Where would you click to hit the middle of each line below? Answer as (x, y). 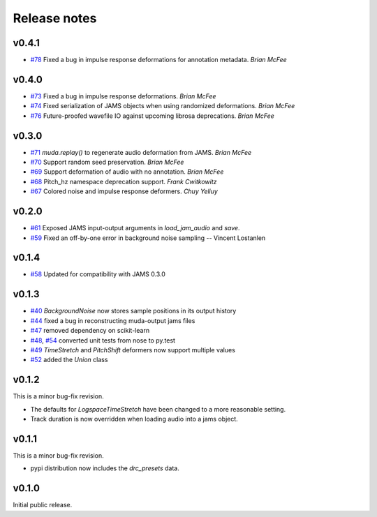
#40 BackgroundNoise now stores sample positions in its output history (133, 311)
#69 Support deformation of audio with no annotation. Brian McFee (127, 172)
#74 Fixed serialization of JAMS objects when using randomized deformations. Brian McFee (163, 106)
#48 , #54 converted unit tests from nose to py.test (103, 340)
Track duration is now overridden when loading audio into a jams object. (134, 419)
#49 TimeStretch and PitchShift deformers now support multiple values (133, 350)
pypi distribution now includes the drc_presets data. (105, 468)
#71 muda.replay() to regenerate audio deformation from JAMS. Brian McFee (141, 152)
